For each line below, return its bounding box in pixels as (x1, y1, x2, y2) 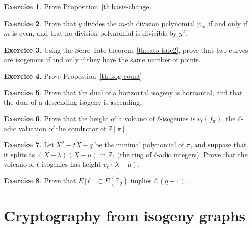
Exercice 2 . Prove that (4, 18, 76, 28)
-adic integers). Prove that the (156, 149, 248, 159)
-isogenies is (160, 113, 196, 123)
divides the (84, 18, 117, 28)
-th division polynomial (125, 18, 195, 28)
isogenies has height (42, 159, 101, 169)
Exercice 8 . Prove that (4, 175, 76, 185)
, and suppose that (190, 140, 247, 150)
